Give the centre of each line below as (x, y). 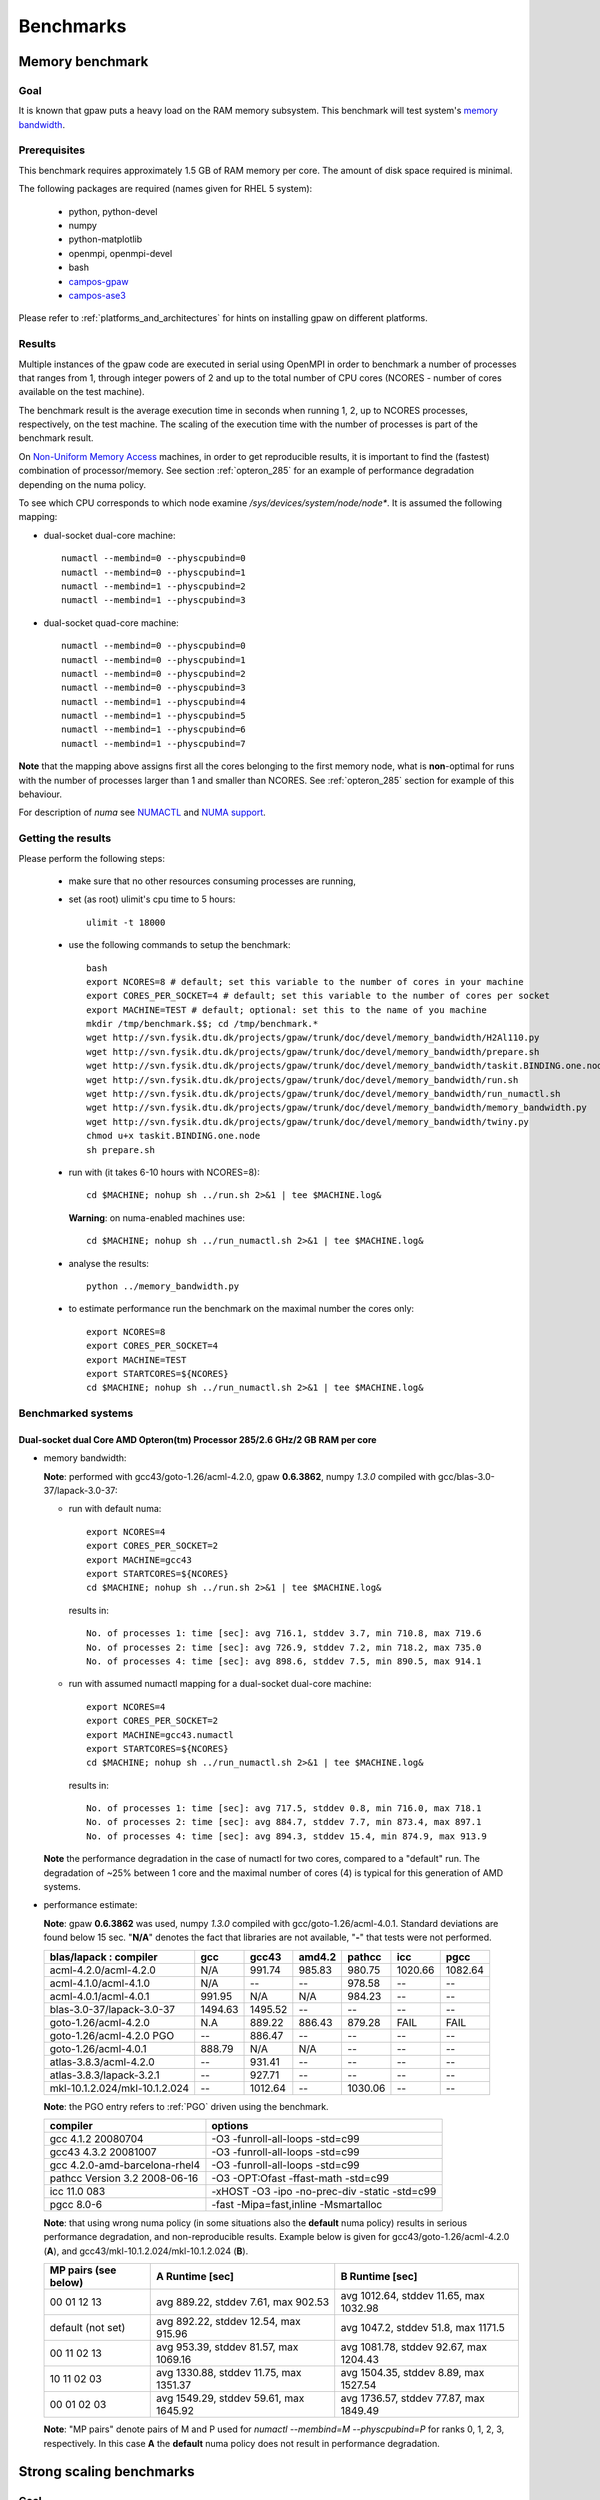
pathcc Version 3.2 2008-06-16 (124, 2178)
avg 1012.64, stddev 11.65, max (412, 2296)
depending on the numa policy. (82, 484)
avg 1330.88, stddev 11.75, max (229, 2373)
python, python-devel (113, 211)
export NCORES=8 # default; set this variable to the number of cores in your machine (305, 981)
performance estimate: (90, 1905)
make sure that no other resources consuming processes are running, (212, 881)
